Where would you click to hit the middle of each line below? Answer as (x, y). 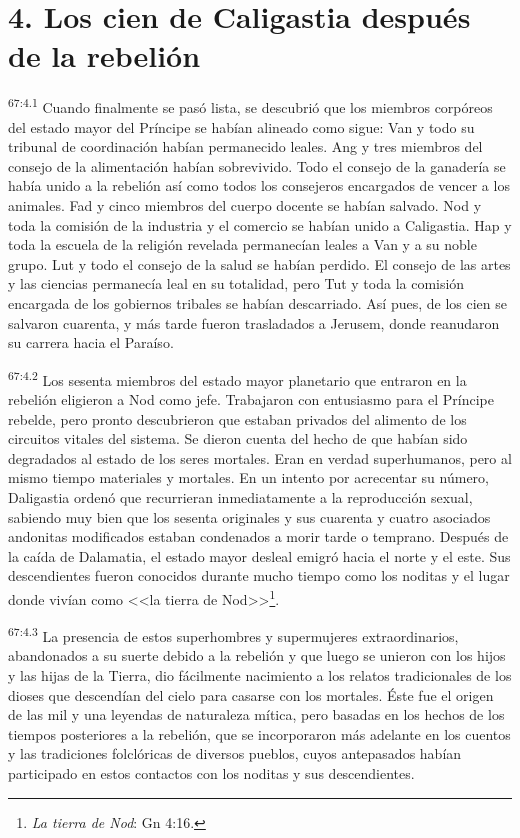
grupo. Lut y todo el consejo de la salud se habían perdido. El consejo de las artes (259, 263)
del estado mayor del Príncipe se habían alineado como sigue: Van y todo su (241, 126)
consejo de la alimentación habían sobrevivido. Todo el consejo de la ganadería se (257, 165)
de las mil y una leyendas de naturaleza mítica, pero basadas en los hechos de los (256, 714)
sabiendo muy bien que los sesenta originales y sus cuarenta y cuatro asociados (249, 516)
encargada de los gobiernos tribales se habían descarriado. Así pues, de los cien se (258, 302)
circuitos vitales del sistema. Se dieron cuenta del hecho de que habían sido (238, 438)
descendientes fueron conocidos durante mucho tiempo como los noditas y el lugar (259, 575)
